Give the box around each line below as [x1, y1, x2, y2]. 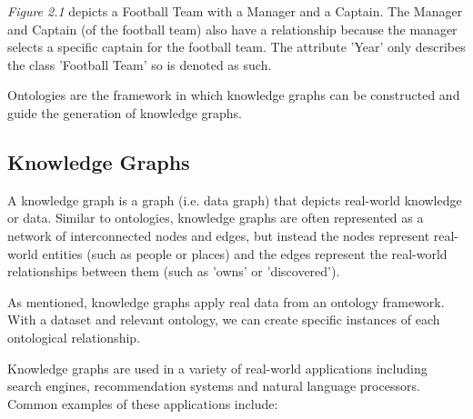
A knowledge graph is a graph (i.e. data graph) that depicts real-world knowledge [7, 190, 462, 209]
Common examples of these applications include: [7, 394, 278, 413]
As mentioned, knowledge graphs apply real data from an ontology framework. [7, 292, 445, 311]
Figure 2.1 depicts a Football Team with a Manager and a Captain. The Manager [7, 2, 463, 20]
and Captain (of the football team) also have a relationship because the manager [7, 19, 458, 38]
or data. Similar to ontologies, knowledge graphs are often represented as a [7, 208, 424, 227]
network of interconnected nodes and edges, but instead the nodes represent [7, 225, 430, 244]
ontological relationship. [7, 327, 140, 346]
